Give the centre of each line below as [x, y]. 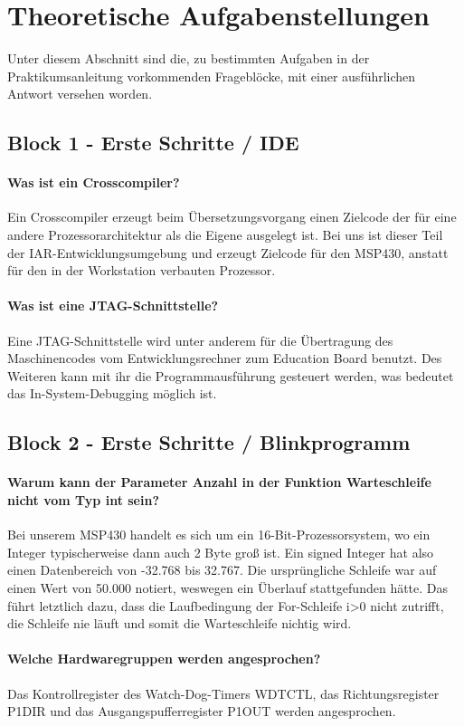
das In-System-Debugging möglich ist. [112, 393]
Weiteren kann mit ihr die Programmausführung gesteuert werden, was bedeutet [231, 375]
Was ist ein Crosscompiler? [94, 182]
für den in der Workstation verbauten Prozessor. [142, 270]
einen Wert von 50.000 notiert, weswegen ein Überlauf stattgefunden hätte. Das [228, 587]
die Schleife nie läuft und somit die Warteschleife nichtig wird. [180, 623]
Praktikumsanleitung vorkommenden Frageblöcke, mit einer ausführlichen [212, 76]
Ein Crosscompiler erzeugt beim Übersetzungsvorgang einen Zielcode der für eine [232, 217]
